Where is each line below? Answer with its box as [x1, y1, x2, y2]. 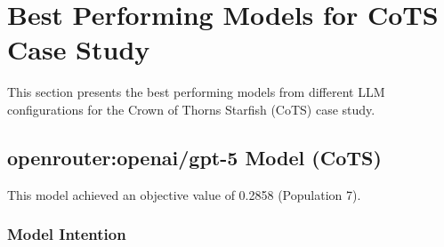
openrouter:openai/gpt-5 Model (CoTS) [7, 143, 382, 171]
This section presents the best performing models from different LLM [7, 83, 385, 101]
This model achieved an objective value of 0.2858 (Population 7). [7, 185, 361, 203]
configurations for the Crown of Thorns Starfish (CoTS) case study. [7, 100, 375, 118]
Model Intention [7, 223, 126, 245]
